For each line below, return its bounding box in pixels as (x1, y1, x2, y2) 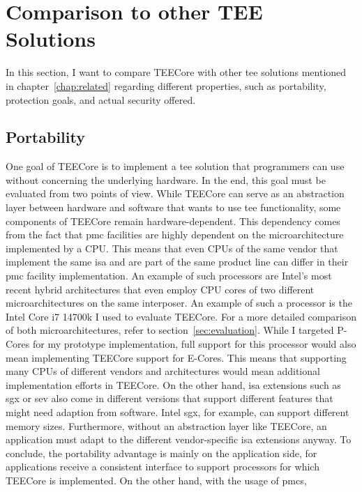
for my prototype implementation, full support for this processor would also (32, 337, 356, 351)
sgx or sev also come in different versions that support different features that (6, 391, 333, 406)
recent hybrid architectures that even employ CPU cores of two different (6, 282, 315, 296)
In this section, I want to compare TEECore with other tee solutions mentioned (6, 65, 347, 79)
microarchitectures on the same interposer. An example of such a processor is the (6, 295, 352, 310)
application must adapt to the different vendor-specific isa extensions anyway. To (6, 432, 352, 447)
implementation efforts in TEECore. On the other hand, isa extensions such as (6, 377, 341, 392)
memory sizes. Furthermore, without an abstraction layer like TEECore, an (6, 418, 327, 433)
